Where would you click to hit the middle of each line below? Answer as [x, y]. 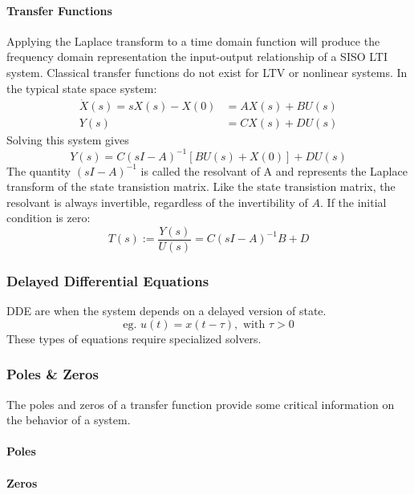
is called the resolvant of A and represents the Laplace [274, 170]
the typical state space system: [82, 88]
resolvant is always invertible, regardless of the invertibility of [157, 202]
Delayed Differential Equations [108, 280]
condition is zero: [49, 218]
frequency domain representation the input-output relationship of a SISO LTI [197, 57]
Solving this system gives [68, 140]
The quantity [39, 170]
